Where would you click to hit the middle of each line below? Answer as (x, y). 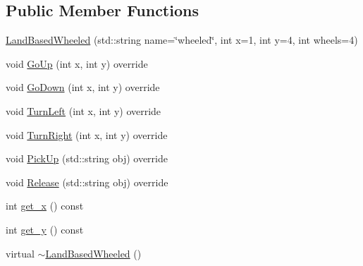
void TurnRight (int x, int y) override (87, 134)
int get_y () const (45, 229)
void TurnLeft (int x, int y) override (84, 110)
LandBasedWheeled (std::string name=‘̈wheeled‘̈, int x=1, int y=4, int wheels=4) (182, 40)
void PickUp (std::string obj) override (87, 158)
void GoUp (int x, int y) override (77, 63)
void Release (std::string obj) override (87, 182)
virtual (20, 253)
